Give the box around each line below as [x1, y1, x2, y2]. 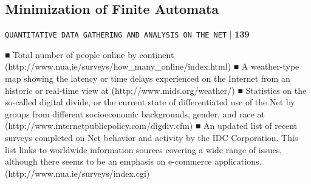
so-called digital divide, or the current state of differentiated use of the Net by [5, 96, 295, 108]
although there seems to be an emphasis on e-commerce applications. [5, 155, 262, 168]
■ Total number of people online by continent [5, 48, 174, 61]
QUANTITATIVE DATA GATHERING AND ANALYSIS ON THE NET [5, 31, 227, 40]
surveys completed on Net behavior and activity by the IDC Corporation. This [5, 131, 298, 144]
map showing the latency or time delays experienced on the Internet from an [5, 72, 290, 85]
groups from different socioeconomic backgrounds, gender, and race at [5, 107, 265, 120]
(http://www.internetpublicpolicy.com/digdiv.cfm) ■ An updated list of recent [5, 119, 298, 132]
